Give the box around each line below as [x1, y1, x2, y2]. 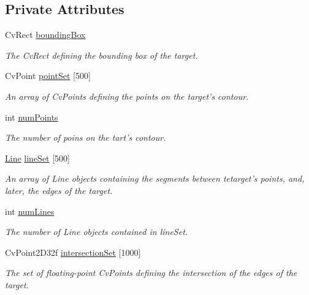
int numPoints [5, 110, 58, 123]
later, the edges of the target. [5, 184, 113, 196]
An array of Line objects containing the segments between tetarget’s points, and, [5, 172, 305, 185]
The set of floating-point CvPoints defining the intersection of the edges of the [5, 266, 297, 279]
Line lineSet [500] [5, 151, 71, 164]
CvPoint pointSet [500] [5, 69, 91, 82]
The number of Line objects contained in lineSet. [5, 225, 188, 238]
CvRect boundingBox [5, 28, 86, 41]
